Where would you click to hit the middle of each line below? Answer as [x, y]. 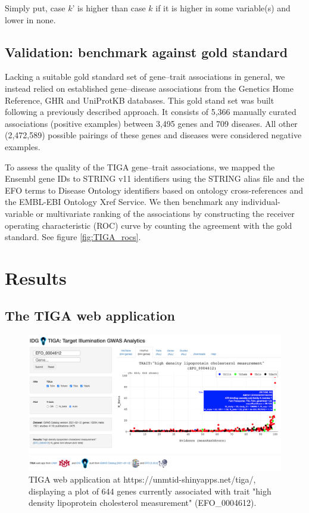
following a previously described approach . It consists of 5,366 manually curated [151, 112]
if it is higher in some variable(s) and [223, 8]
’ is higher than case [109, 8]
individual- [260, 202]
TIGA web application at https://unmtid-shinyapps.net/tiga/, [142, 479]
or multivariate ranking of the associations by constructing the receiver [165, 213]
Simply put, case [35, 8]
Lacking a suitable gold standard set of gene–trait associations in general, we [145, 77]
